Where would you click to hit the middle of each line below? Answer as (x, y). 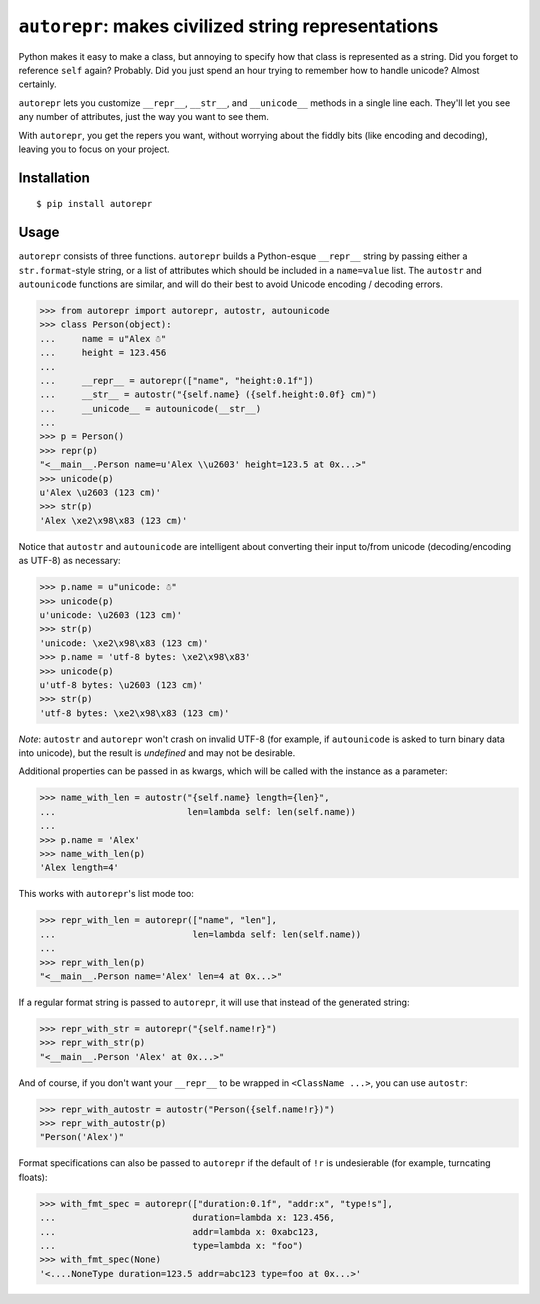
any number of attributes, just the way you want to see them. (144, 117)
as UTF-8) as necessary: (69, 561)
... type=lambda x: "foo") (171, 1245)
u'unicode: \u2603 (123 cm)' (111, 614)
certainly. (37, 84)
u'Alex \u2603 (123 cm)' (100, 493)
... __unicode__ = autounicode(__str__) (150, 408)
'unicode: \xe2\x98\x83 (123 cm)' (124, 643)
